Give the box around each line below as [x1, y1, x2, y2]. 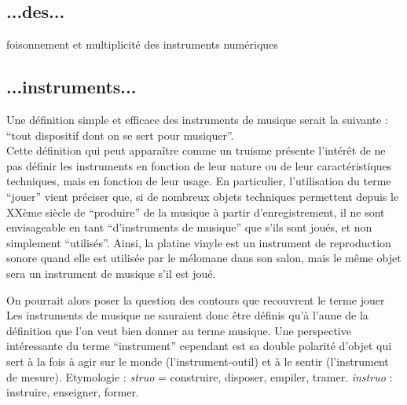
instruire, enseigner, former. [6, 384, 139, 400]
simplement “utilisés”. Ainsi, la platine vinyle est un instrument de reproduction [6, 234, 391, 250]
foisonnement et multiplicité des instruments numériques [6, 36, 278, 53]
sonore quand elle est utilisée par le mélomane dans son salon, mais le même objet [6, 250, 401, 266]
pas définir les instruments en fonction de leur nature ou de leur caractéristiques [6, 157, 392, 173]
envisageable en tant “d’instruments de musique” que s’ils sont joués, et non [6, 219, 372, 235]
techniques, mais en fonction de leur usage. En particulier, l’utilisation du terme [6, 173, 391, 189]
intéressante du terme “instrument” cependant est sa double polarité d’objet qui [6, 337, 392, 354]
